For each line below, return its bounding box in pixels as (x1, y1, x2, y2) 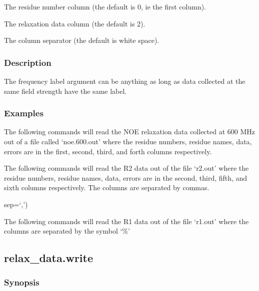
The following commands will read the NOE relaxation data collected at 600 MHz (4, 126, 255, 137)
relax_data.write (4, 250, 93, 266)
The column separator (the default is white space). (4, 35, 159, 45)
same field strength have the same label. (4, 85, 127, 96)
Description (4, 56, 51, 68)
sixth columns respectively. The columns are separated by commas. (4, 182, 209, 193)
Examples (4, 107, 43, 119)
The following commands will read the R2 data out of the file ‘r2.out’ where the (4, 163, 249, 173)
